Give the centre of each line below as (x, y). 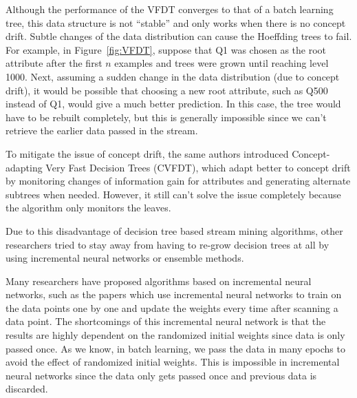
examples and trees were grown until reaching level (221, 63)
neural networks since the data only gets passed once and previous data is (161, 375)
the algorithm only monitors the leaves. (88, 208)
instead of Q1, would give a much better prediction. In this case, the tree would (173, 104)
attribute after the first (54, 63)
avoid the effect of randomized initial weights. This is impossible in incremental (173, 362)
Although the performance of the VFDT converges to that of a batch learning (170, 9)
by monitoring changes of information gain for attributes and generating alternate (178, 181)
